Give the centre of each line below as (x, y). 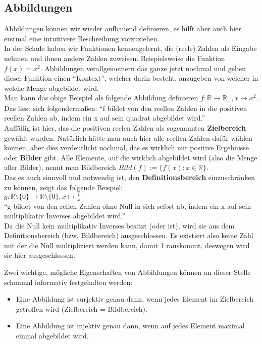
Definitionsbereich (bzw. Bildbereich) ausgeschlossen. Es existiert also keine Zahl (129, 235)
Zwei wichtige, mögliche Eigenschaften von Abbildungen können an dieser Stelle (127, 272)
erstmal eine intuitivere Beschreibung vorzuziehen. (82, 38)
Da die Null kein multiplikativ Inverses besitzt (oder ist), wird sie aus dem (119, 225)
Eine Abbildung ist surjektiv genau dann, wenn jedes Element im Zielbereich (135, 299)
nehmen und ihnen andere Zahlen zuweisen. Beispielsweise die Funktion (115, 58)
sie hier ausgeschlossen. (40, 255)
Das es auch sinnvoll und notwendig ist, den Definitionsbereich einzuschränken (130, 177)
